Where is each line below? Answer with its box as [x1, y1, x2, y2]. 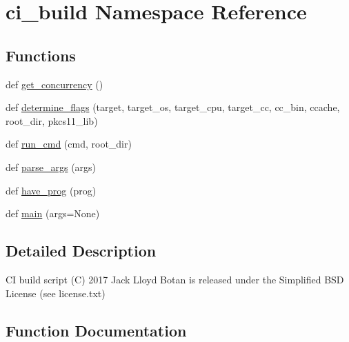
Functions [6, 44, 76, 66]
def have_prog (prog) [6, 183, 97, 197]
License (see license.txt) [6, 285, 106, 300]
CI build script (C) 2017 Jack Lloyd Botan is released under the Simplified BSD [6, 272, 344, 286]
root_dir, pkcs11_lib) [6, 113, 98, 128]
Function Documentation [6, 319, 187, 341]
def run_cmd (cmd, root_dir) [6, 137, 132, 151]
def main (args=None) [6, 206, 100, 221]
